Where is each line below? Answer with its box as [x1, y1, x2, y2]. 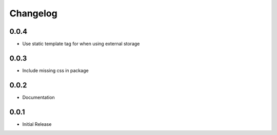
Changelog [9, 8, 57, 19]
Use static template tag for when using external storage [22, 41, 140, 47]
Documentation [22, 94, 55, 100]
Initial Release [22, 121, 52, 127]
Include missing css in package [22, 67, 89, 74]
